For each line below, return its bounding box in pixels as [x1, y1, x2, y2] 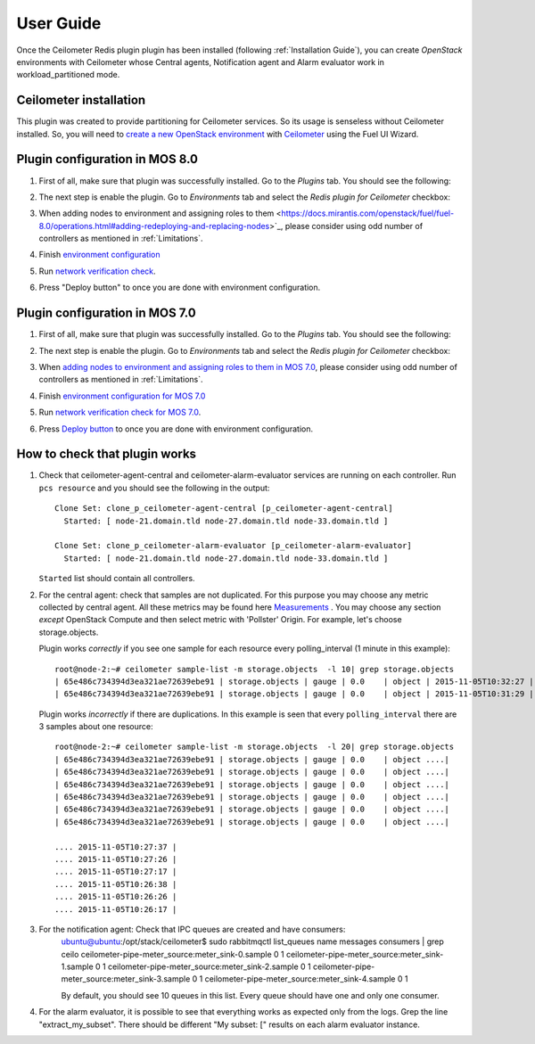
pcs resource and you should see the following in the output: [38, 482, 270, 493]
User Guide [16, 13, 102, 33]
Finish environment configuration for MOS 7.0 [38, 390, 206, 401]
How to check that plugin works [16, 447, 196, 462]
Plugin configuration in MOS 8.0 [16, 152, 199, 167]
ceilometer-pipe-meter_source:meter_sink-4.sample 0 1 [204, 974, 408, 984]
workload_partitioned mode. [16, 70, 120, 80]
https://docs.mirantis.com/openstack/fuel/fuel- [281, 208, 455, 218]
